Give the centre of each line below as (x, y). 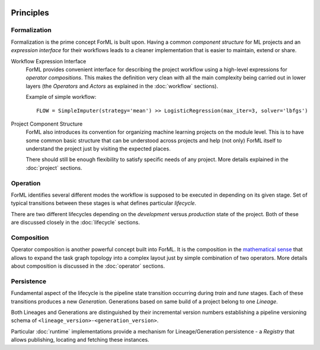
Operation (26, 183)
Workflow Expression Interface (49, 61)
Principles (30, 13)
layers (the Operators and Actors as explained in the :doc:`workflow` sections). (122, 86)
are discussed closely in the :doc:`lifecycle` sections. (76, 223)
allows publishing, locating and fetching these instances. (80, 340)
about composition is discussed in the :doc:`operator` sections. (88, 266)
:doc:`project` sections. (54, 168)
